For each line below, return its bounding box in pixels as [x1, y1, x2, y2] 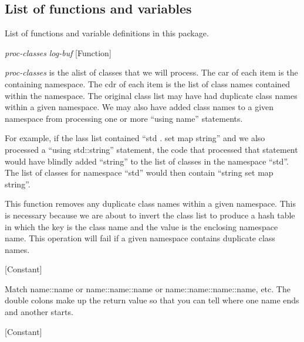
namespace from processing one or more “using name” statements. [5, 112, 243, 124]
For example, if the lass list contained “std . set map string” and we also [5, 132, 265, 144]
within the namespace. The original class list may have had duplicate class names [5, 89, 298, 101]
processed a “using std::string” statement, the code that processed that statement [5, 143, 298, 155]
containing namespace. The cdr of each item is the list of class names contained [5, 77, 291, 90]
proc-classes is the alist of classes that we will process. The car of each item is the [5, 66, 298, 78]
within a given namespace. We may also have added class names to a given [5, 101, 274, 113]
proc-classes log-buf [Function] [5, 46, 112, 59]
